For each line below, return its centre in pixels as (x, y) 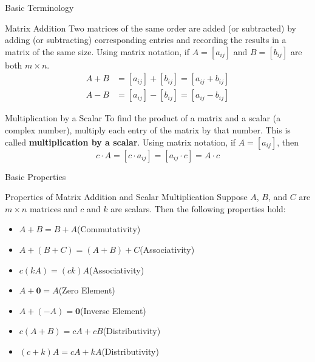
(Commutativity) (109, 229)
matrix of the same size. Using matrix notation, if (97, 51)
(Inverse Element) (113, 310)
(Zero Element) (87, 290)
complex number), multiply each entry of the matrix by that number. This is (148, 130)
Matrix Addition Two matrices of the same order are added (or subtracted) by (151, 28)
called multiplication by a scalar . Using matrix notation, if (120, 142)
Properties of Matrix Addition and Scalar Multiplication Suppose (126, 197)
